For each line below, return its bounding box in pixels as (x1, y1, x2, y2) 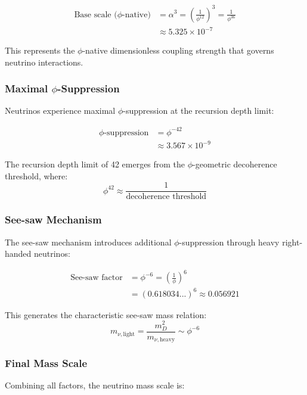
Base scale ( (74, 10, 117, 19)
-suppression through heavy (179, 235, 280, 248)
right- (282, 235, 303, 248)
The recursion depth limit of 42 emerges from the (5, 158, 185, 170)
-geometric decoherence (193, 158, 277, 170)
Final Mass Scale (5, 356, 88, 371)
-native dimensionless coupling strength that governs (82, 44, 274, 57)
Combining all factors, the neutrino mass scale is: (5, 379, 185, 391)
